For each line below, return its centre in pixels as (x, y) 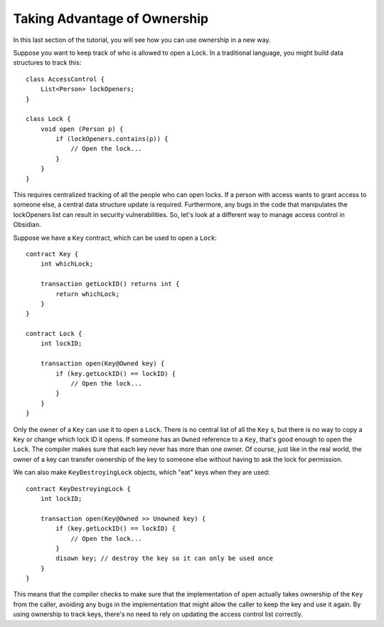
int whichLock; (67, 264)
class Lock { (48, 119)
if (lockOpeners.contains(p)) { (112, 139)
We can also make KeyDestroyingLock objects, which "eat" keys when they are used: (142, 473)
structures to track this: (47, 63)
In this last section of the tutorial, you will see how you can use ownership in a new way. (142, 40)
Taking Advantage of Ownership (111, 19)
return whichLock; (88, 294)
